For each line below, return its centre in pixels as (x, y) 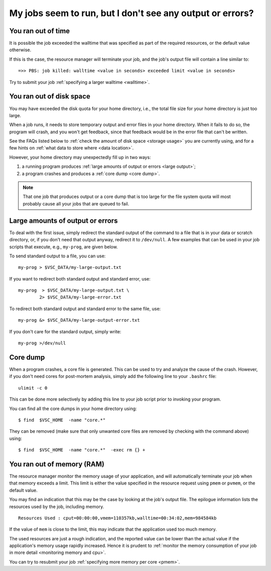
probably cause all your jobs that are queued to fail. (76, 204)
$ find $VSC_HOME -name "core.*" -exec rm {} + (82, 450)
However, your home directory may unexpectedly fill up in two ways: (80, 157)
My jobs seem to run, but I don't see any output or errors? (131, 13)
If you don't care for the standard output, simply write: (65, 331)
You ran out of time (40, 31)
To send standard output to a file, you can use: (57, 256)
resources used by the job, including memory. (57, 506)
